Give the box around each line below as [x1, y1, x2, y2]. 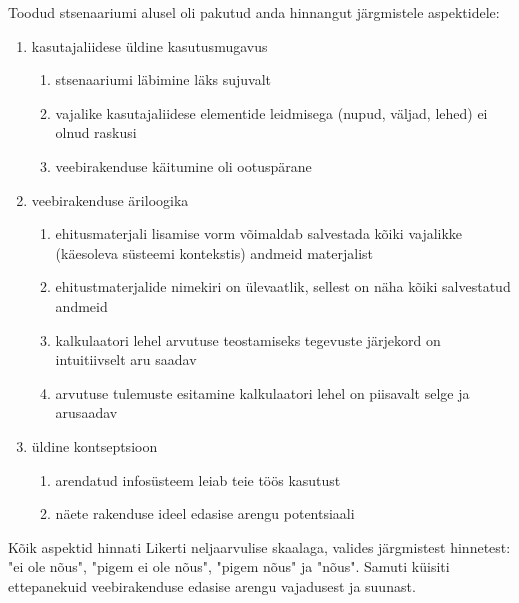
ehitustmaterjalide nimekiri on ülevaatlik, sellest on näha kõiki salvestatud [55, 276, 511, 297]
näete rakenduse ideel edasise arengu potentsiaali [55, 503, 355, 524]
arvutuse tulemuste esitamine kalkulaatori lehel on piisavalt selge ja [55, 382, 470, 403]
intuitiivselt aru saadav [55, 349, 197, 370]
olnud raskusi [55, 122, 137, 143]
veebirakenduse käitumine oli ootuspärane [55, 155, 312, 176]
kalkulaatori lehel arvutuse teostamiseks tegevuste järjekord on [55, 329, 441, 350]
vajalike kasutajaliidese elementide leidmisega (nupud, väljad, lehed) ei [55, 102, 488, 123]
